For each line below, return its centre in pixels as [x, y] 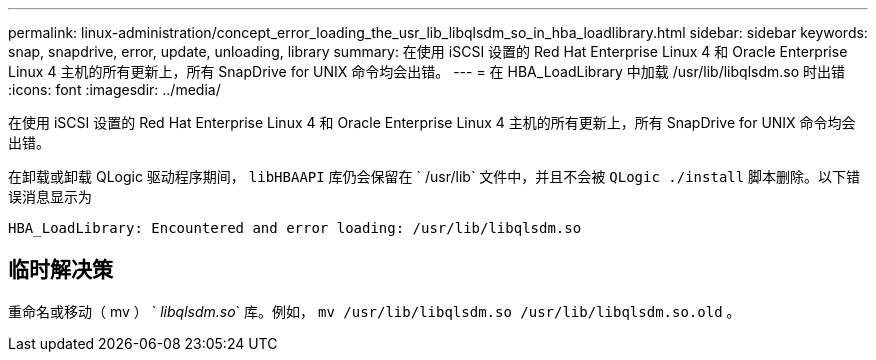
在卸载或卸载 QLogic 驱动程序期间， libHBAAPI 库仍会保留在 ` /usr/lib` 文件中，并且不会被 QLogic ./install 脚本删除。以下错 [434, 176]
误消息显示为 [50, 196]
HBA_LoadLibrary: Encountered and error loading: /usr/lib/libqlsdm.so [295, 228]
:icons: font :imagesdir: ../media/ [114, 89]
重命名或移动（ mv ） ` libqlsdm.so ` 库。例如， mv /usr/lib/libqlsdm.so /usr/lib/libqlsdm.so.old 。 [374, 311]
